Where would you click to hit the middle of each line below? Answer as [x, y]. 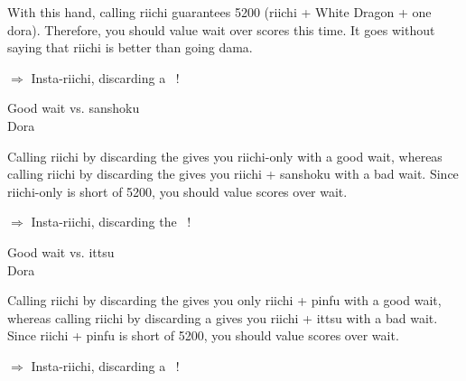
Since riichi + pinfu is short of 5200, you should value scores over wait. [203, 335]
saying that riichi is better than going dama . [130, 47]
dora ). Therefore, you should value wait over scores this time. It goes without [221, 29]
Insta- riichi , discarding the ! [111, 222]
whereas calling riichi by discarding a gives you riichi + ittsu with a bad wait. [223, 317]
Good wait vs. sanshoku [74, 108]
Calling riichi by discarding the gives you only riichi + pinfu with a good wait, [224, 300]
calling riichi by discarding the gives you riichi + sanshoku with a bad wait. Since [233, 174]
